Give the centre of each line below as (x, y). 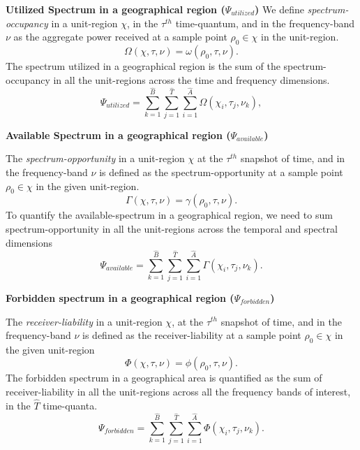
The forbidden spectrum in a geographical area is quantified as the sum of (164, 378)
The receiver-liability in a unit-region (84, 321)
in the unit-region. (300, 37)
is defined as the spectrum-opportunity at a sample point (221, 172)
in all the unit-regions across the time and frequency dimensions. (192, 79)
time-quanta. (70, 405)
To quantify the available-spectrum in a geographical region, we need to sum (169, 215)
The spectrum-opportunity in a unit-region (95, 158)
